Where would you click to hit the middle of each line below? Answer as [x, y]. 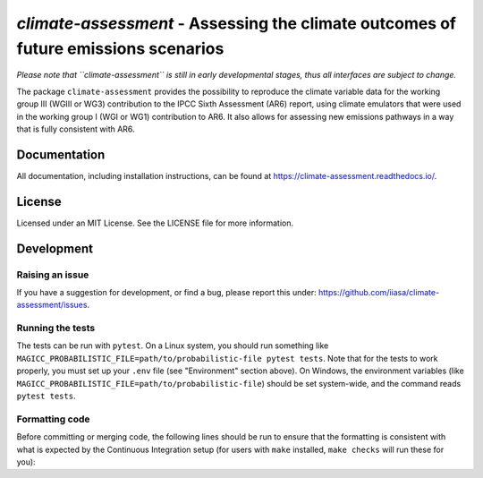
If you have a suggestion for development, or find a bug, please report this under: [166, 292]
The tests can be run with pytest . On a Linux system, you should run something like [173, 346]
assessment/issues [52, 305]
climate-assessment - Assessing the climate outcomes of [236, 23]
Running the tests [56, 329]
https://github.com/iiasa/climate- [379, 292]
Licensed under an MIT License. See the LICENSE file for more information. [155, 223]
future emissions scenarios [120, 48]
